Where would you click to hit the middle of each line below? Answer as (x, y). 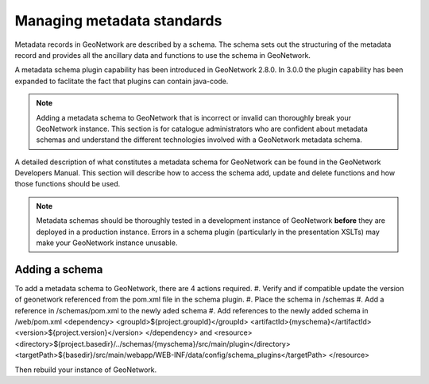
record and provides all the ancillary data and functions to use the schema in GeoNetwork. (163, 55)
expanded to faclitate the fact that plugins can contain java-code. (122, 81)
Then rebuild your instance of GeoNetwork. (86, 370)
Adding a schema (59, 269)
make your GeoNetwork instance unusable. (107, 243)
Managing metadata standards (118, 21)
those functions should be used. (68, 184)
